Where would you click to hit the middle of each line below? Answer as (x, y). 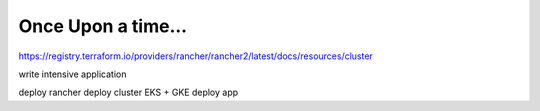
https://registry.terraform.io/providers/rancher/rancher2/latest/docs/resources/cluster (196, 56)
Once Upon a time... (103, 26)
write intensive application (72, 74)
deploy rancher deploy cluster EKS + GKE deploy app (128, 92)
